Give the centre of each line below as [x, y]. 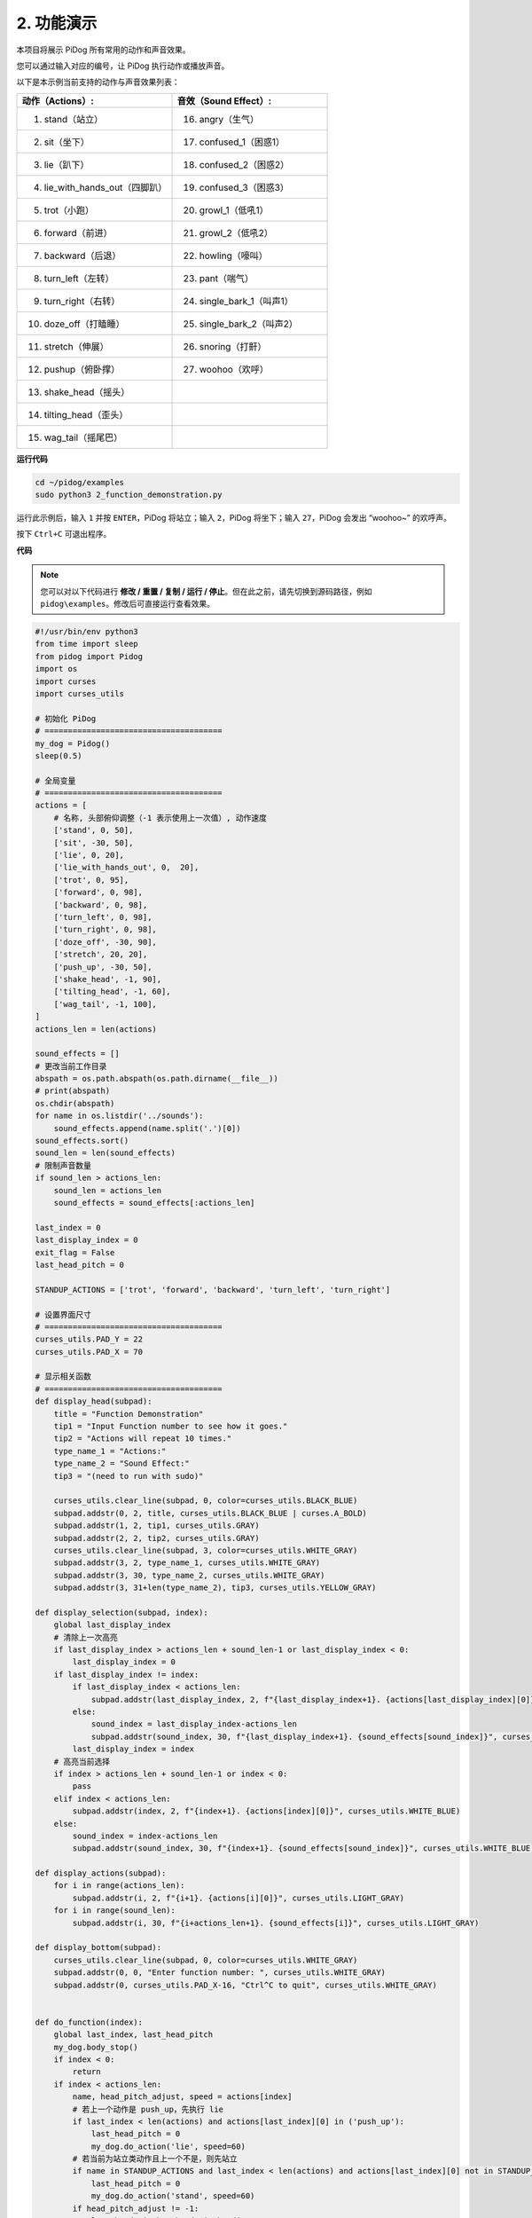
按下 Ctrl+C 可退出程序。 [64, 534]
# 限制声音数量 [63, 1165]
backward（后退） [82, 256]
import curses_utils [79, 693]
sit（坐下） [67, 142]
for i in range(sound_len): [115, 1911]
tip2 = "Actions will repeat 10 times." [143, 1439]
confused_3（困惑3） [244, 187]
